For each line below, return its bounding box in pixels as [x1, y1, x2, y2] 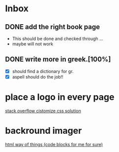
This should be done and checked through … [12, 36, 103, 41]
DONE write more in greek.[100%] [5, 55, 111, 64]
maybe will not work [12, 41, 53, 47]
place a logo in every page [5, 92, 115, 103]
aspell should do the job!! [12, 74, 63, 79]
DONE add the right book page [5, 23, 100, 31]
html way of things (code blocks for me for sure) [5, 141, 103, 147]
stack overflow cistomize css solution [5, 108, 81, 114]
